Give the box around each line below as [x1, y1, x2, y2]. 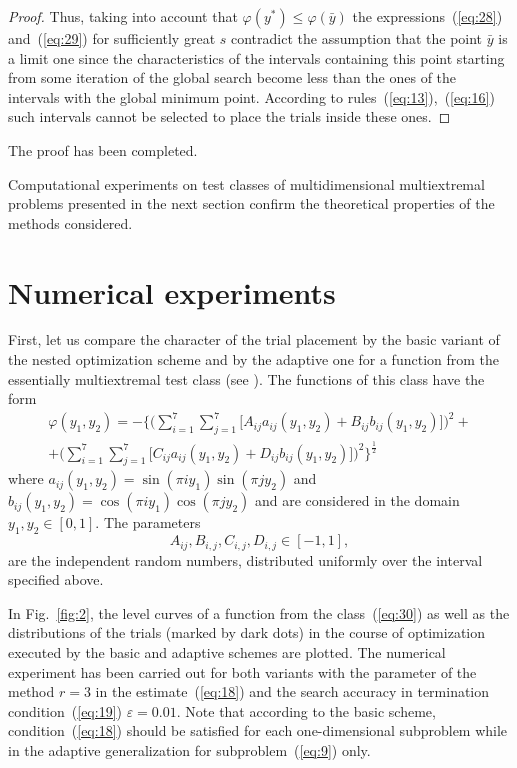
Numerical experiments [8, 271, 336, 312]
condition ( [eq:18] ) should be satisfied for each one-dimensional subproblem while [8, 720, 508, 741]
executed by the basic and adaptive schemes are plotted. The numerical [8, 641, 446, 662]
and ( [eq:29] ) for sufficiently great [8, 28, 216, 48]
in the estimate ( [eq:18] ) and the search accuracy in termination [95, 681, 490, 702]
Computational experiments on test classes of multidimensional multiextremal [8, 173, 485, 194]
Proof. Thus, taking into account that [8, 6, 238, 26]
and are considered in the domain [255, 490, 460, 511]
